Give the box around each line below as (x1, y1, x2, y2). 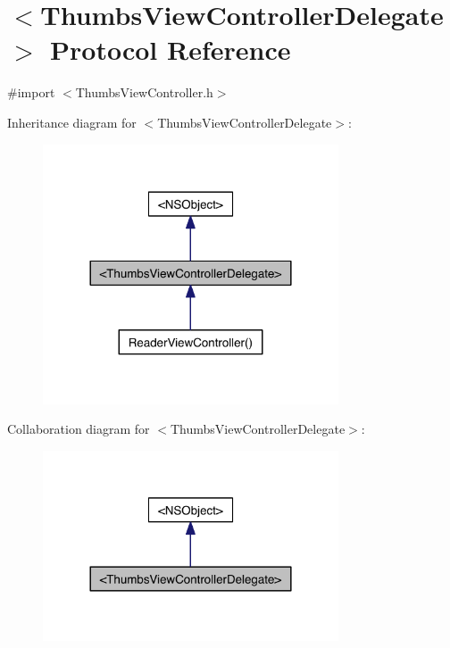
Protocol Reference (50, 31, 291, 68)
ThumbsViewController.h (75, 83, 213, 102)
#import (7, 83, 55, 102)
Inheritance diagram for (7, 112, 137, 131)
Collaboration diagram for (7, 420, 150, 438)
